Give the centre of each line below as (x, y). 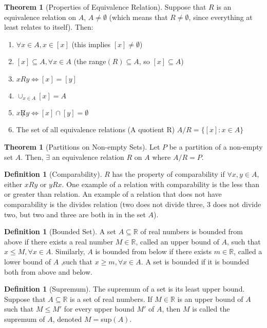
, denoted (67, 319)
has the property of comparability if (168, 174)
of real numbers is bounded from (192, 231)
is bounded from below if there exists (154, 251)
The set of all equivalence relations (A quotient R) (96, 129)
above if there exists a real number (59, 241)
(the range (90, 61)
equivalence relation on (40, 17)
